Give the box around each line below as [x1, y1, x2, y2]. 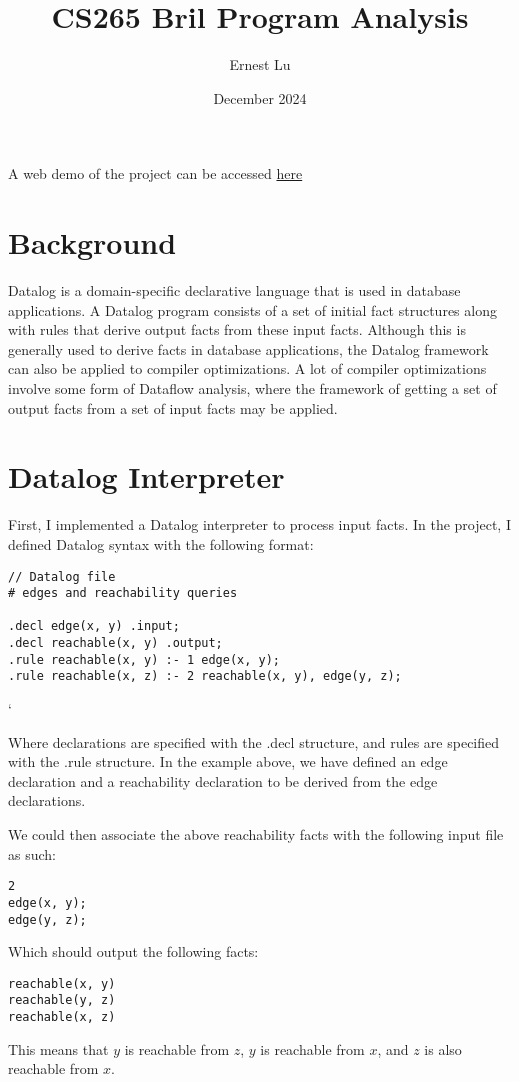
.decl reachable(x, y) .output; [8, 636, 223, 651]
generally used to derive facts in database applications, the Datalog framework [8, 338, 489, 359]
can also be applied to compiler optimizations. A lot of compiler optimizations [8, 358, 487, 379]
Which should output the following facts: [8, 941, 259, 962]
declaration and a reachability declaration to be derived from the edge [8, 770, 438, 791]
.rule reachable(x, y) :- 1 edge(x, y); [8, 652, 281, 667]
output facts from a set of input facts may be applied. [8, 397, 338, 418]
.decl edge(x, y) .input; [8, 619, 180, 634]
